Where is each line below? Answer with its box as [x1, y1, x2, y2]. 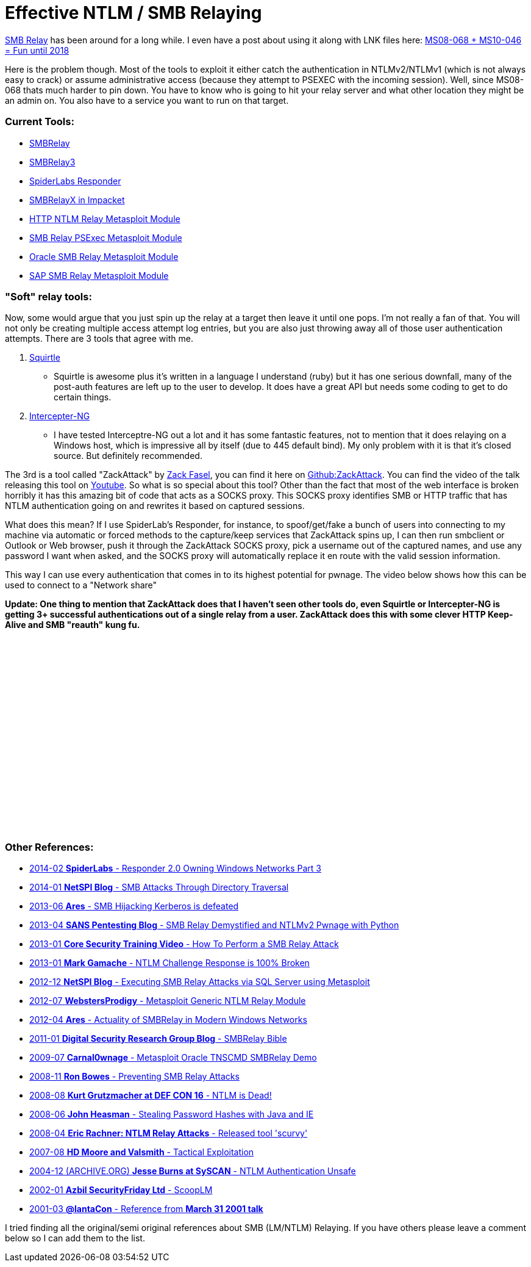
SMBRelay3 [29, 156, 76, 167]
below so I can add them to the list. [5, 1233, 145, 1243]
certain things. [54, 392, 112, 403]
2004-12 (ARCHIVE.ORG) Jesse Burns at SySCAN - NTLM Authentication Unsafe [29, 1166, 356, 1176]
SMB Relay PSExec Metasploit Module [29, 232, 182, 243]
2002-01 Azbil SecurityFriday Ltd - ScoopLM [29, 1185, 213, 1195]
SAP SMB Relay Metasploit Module [29, 270, 169, 281]
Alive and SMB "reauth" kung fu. [5, 619, 140, 630]
